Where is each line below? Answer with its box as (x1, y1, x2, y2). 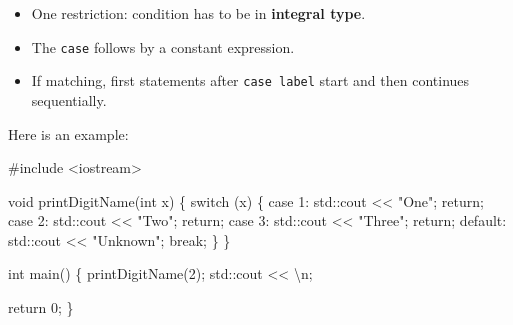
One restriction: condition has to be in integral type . (31, 3, 366, 23)
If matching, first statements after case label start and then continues (31, 70, 470, 91)
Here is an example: (8, 123, 129, 144)
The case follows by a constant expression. (31, 36, 295, 57)
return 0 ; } (8, 297, 74, 318)
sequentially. (31, 89, 107, 110)
